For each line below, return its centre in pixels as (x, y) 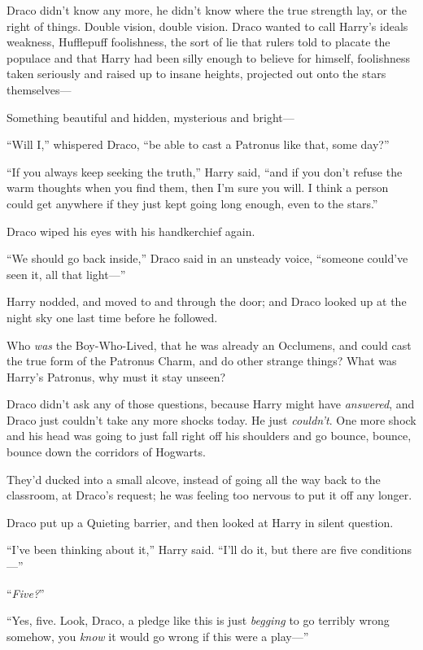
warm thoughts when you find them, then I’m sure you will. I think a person (198, 188)
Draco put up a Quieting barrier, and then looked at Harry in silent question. (200, 522)
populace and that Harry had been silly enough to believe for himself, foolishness (208, 57)
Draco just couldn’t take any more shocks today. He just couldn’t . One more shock (211, 419)
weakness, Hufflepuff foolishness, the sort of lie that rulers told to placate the (198, 42)
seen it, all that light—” (66, 274)
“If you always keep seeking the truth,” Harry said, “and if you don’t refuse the (205, 171)
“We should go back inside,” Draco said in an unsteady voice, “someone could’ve (207, 258)
